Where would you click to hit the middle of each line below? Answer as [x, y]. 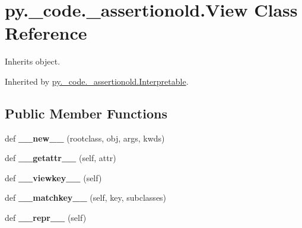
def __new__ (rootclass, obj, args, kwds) [85, 138]
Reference [46, 33]
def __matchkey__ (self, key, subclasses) [86, 198]
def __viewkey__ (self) [53, 177]
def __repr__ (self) [46, 218]
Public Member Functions [86, 113]
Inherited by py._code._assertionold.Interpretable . [97, 81]
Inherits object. [33, 61]
